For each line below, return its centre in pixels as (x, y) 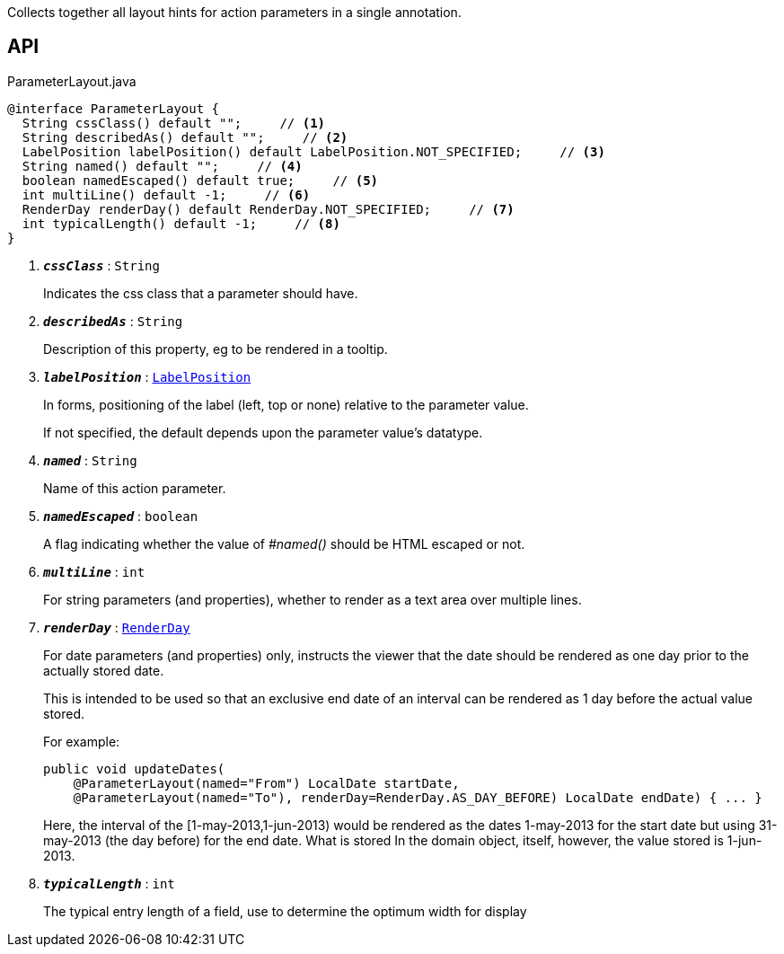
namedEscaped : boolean (121, 516)
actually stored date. (104, 670)
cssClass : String (101, 265)
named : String (90, 460)
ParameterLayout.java (72, 81)
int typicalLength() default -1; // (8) (181, 223)
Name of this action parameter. (135, 488)
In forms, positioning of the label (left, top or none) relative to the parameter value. (286, 404)
